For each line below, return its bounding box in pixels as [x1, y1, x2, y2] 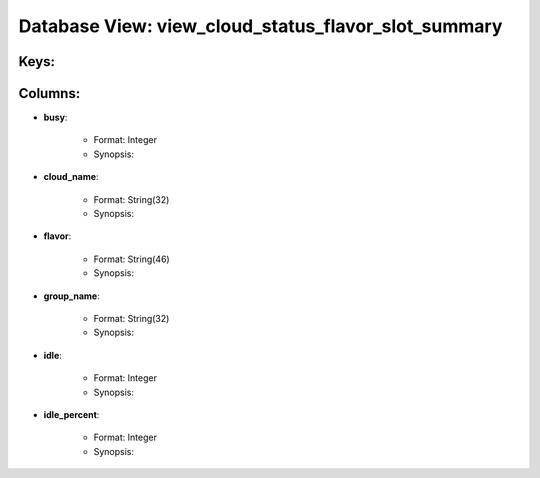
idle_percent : [43, 408, 100, 420]
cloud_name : [43, 171, 99, 183]
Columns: [18, 85, 81, 102]
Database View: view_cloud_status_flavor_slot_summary [18, 15, 503, 37]
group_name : [43, 290, 100, 302]
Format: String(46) [93, 253, 170, 265]
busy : [43, 111, 68, 124]
